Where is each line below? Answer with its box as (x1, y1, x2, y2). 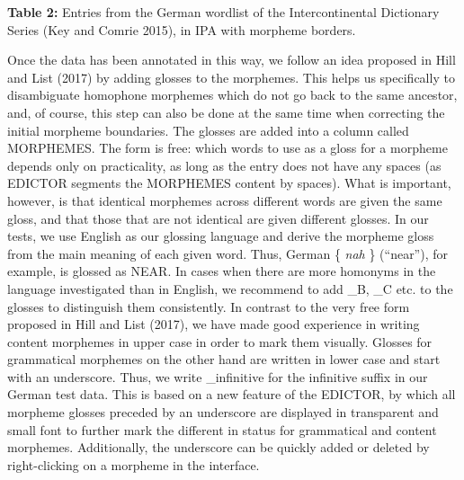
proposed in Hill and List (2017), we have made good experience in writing (7, 315, 420, 333)
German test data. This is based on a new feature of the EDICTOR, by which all (7, 385, 456, 404)
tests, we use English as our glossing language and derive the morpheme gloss (7, 227, 434, 245)
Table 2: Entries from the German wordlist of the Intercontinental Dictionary (7, 3, 440, 21)
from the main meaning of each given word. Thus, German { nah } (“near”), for (7, 244, 448, 262)
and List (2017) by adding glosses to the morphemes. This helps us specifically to (7, 67, 455, 86)
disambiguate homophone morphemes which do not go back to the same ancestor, (7, 85, 458, 104)
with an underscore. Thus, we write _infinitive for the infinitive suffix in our (7, 367, 428, 386)
